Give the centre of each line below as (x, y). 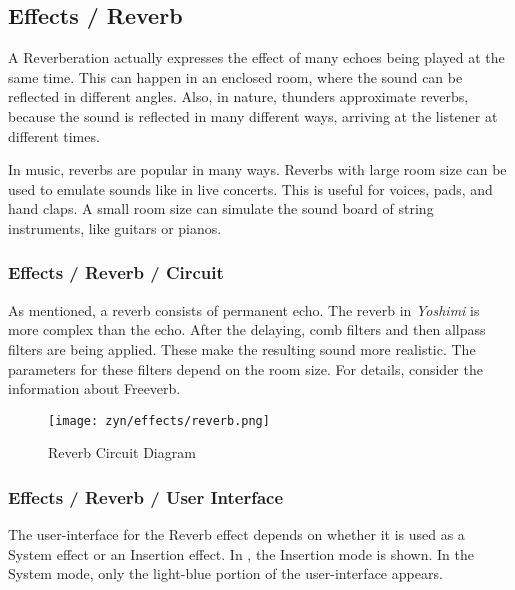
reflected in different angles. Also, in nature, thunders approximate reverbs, (238, 96)
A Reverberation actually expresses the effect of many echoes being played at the (256, 57)
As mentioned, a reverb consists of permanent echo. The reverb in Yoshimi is (244, 309)
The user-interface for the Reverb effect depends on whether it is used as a (236, 534)
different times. (54, 135)
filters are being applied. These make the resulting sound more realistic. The (242, 348)
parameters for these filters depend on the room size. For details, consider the (245, 368)
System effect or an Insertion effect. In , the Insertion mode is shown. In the (241, 553)
